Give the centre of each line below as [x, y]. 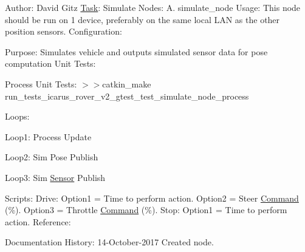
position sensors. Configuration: [63, 31]
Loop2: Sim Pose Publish [52, 157]
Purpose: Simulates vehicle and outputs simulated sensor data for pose [136, 51]
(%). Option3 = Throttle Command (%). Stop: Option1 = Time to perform [146, 210]
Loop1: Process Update [48, 136]
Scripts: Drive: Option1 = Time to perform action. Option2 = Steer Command [152, 198]
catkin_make [127, 83]
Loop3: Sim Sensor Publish [55, 177]
